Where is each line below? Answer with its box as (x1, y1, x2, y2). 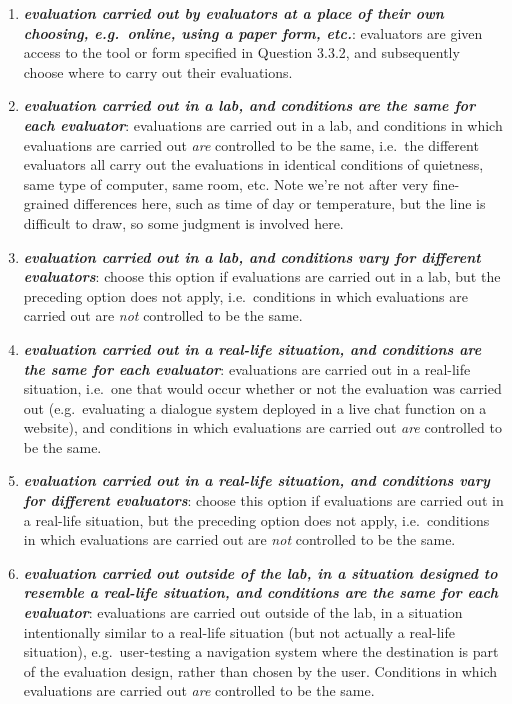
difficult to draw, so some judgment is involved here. (23, 212, 344, 233)
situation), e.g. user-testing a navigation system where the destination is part (23, 641, 499, 662)
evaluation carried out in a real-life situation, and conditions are (23, 338, 482, 359)
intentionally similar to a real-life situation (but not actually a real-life (23, 621, 455, 642)
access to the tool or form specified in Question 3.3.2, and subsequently (23, 42, 460, 63)
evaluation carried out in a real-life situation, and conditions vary (23, 470, 490, 491)
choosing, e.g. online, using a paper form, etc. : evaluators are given (23, 22, 483, 43)
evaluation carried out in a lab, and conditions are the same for (23, 95, 476, 116)
